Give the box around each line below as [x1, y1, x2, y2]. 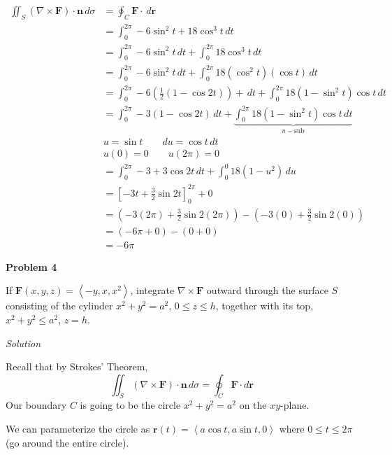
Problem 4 [6, 259, 57, 274]
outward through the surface [206, 283, 328, 297]
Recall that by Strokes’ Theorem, [6, 359, 148, 374]
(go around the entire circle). [6, 435, 129, 449]
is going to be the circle [80, 398, 181, 412]
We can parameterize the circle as [6, 421, 150, 436]
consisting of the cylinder [6, 298, 113, 313]
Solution [6, 335, 41, 350]
